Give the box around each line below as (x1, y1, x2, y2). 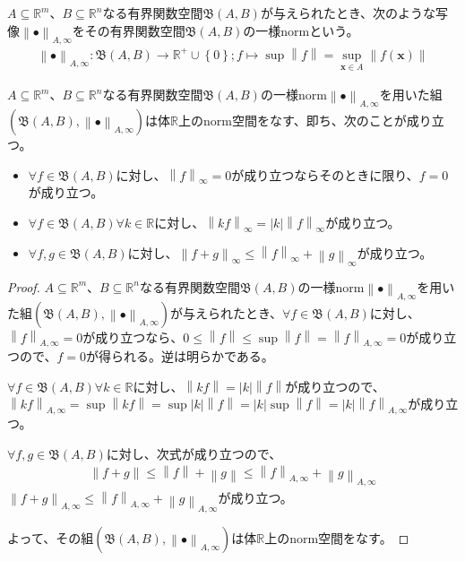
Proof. (7, 277, 40, 296)
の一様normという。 (243, 21, 359, 39)
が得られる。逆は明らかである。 (85, 347, 274, 366)
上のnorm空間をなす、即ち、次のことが (177, 111, 407, 130)
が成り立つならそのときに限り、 (231, 165, 419, 184)
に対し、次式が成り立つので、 (106, 444, 282, 462)
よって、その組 (7, 528, 94, 547)
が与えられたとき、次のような (260, 4, 435, 22)
